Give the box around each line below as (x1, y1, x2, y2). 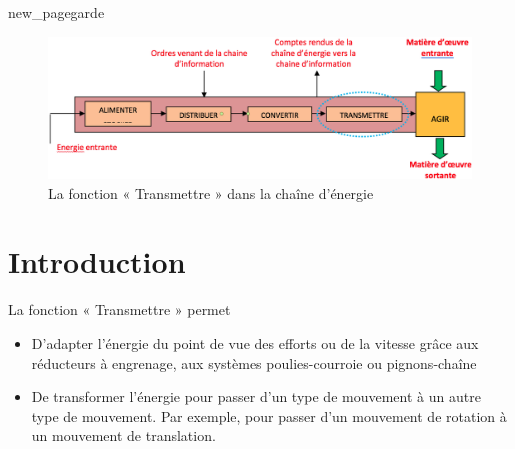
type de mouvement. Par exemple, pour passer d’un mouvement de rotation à (31, 405, 507, 426)
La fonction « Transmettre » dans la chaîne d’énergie (48, 182, 374, 203)
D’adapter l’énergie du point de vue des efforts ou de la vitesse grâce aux (31, 332, 479, 353)
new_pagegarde (8, 2, 105, 22)
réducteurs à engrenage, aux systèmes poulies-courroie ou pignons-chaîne (31, 352, 477, 373)
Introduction (8, 241, 186, 282)
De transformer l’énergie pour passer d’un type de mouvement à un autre (31, 386, 481, 407)
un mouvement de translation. (31, 425, 216, 446)
